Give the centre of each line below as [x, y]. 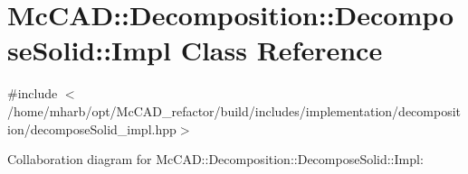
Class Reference [282, 50]
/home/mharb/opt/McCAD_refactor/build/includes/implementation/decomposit [234, 110]
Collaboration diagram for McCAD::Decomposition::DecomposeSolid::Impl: [215, 159]
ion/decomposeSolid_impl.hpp [92, 128]
